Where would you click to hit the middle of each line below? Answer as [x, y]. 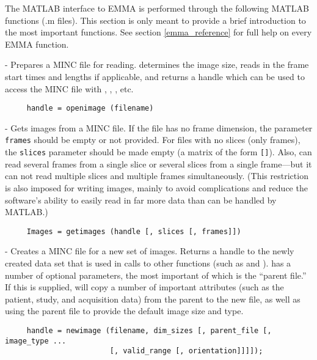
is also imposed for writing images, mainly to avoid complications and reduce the [156, 187]
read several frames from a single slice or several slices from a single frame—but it [158, 163]
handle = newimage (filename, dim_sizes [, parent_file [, [149, 330]
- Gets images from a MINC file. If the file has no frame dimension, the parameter [159, 127]
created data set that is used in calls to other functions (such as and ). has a [148, 263]
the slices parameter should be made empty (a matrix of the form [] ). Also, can [158, 152]
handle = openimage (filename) [90, 108]
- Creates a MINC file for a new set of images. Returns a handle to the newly [150, 251]
